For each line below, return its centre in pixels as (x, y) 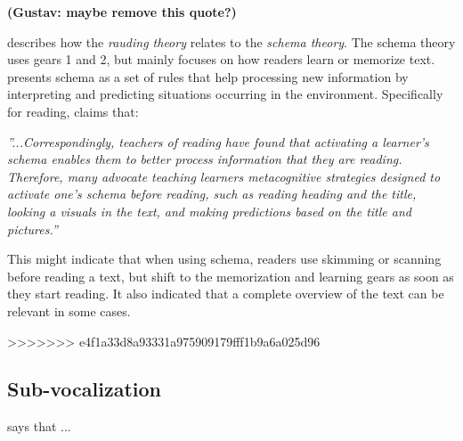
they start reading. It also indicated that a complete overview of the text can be (226, 294)
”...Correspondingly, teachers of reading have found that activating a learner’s (218, 141)
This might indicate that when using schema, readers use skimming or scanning (224, 259)
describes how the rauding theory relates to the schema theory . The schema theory (231, 41)
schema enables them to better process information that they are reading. (205, 159)
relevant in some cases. (69, 310)
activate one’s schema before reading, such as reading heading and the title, (212, 194)
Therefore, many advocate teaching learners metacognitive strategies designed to (224, 176)
